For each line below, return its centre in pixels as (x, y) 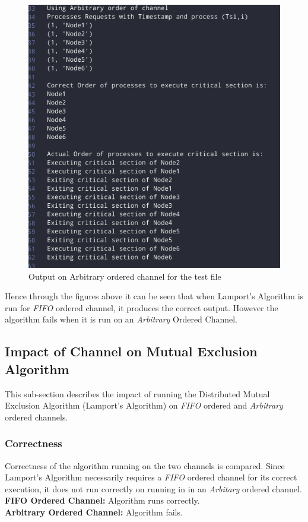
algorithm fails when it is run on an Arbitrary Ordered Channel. (121, 319)
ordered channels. (36, 417)
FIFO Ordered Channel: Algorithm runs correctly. (102, 500)
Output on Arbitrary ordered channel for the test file (125, 276)
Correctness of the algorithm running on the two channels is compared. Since (145, 465)
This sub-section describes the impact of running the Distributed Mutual (137, 393)
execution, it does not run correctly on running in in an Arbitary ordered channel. (153, 488)
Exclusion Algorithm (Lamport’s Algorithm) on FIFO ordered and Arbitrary (144, 405)
